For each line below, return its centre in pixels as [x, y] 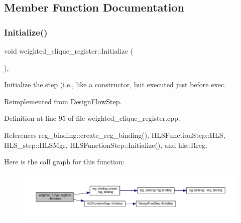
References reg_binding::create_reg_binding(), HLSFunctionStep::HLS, [115, 135]
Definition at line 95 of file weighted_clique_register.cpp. [92, 118]
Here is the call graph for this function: [64, 162]
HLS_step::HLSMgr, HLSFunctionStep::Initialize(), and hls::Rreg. [106, 145]
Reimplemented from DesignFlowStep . [63, 101]
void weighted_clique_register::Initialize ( [69, 51]
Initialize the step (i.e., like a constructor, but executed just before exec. [115, 84]
